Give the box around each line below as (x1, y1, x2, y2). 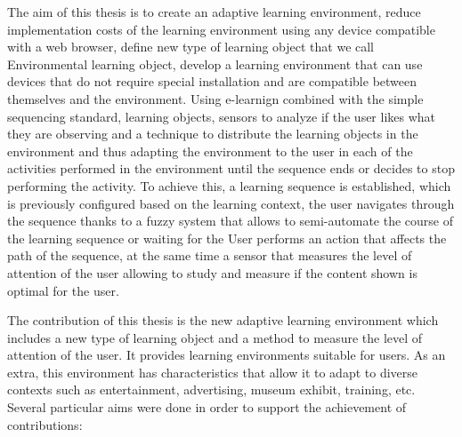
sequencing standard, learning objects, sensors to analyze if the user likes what (7, 107, 436, 125)
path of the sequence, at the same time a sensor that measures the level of (7, 246, 412, 265)
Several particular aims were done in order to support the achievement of (7, 398, 407, 417)
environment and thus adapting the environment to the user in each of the (7, 141, 413, 160)
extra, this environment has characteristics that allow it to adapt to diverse (7, 362, 418, 381)
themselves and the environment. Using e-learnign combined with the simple (7, 89, 424, 107)
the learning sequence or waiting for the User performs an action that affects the (7, 228, 447, 247)
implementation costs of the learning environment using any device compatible (7, 20, 435, 38)
